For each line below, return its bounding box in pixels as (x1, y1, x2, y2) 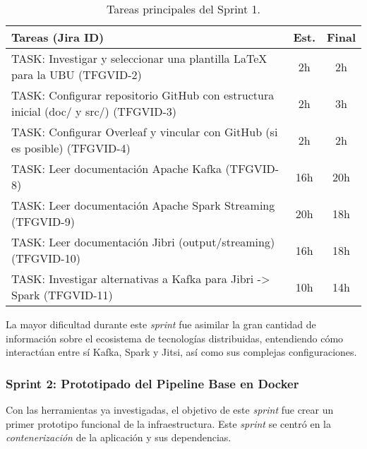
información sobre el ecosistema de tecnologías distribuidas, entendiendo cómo (6, 330, 344, 345)
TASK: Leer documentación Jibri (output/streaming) (11, 234, 275, 250)
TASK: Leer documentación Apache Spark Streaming (11, 197, 275, 213)
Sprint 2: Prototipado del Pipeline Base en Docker (6, 374, 299, 392)
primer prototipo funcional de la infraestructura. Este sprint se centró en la (6, 416, 331, 431)
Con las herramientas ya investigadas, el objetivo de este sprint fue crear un (6, 402, 334, 417)
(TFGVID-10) (11, 250, 80, 266)
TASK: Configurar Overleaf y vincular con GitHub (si (11, 124, 278, 140)
